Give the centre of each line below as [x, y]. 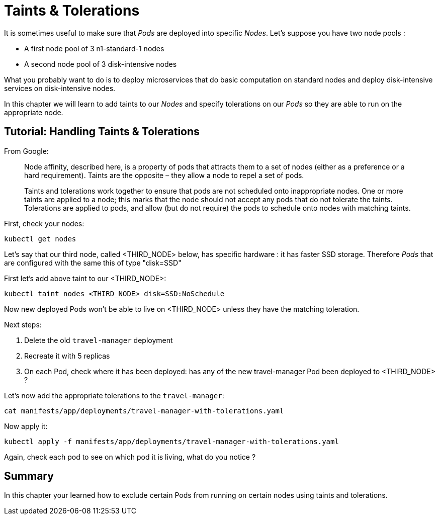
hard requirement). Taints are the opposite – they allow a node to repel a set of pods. [164, 175]
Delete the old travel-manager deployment [99, 340]
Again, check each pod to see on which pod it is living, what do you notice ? [130, 457]
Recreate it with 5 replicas [67, 356]
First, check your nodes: [44, 223]
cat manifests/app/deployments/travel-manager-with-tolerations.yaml [144, 411]
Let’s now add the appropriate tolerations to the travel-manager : [114, 395]
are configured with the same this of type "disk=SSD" [93, 263]
